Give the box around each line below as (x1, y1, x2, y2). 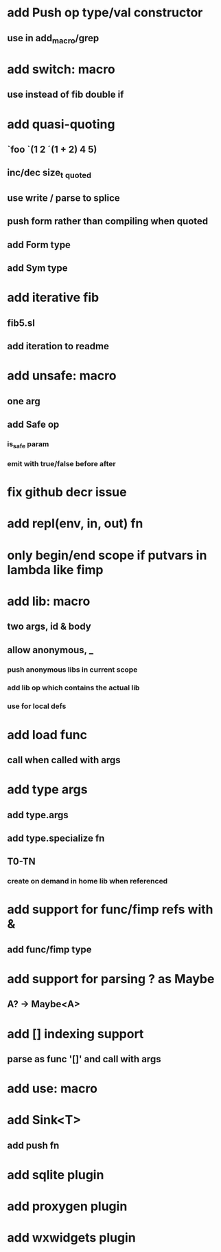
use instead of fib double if (7, 89, 124, 100)
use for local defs (7, 701, 67, 711)
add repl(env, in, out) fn (7, 516, 143, 531)
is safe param (7, 439, 49, 450)
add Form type (7, 239, 71, 250)
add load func (7, 727, 88, 743)
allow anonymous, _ (7, 644, 94, 656)
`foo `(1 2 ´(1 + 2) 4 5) (7, 143, 97, 155)
